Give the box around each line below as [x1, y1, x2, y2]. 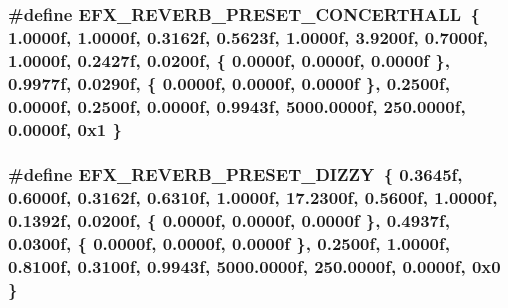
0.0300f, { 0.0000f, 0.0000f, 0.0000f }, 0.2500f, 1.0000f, [8, 231, 450, 256]
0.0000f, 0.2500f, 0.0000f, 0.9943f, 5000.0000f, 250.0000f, [8, 93, 466, 118]
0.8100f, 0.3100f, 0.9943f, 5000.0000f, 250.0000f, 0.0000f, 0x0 [8, 254, 501, 279]
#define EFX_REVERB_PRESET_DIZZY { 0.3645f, [8, 162, 463, 187]
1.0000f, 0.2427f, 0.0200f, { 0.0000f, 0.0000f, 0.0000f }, [8, 47, 450, 72]
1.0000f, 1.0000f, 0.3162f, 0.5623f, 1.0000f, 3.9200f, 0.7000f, [8, 24, 489, 49]
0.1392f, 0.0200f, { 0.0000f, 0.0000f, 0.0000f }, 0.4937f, [8, 208, 450, 233]
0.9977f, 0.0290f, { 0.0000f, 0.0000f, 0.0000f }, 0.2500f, [8, 70, 450, 95]
